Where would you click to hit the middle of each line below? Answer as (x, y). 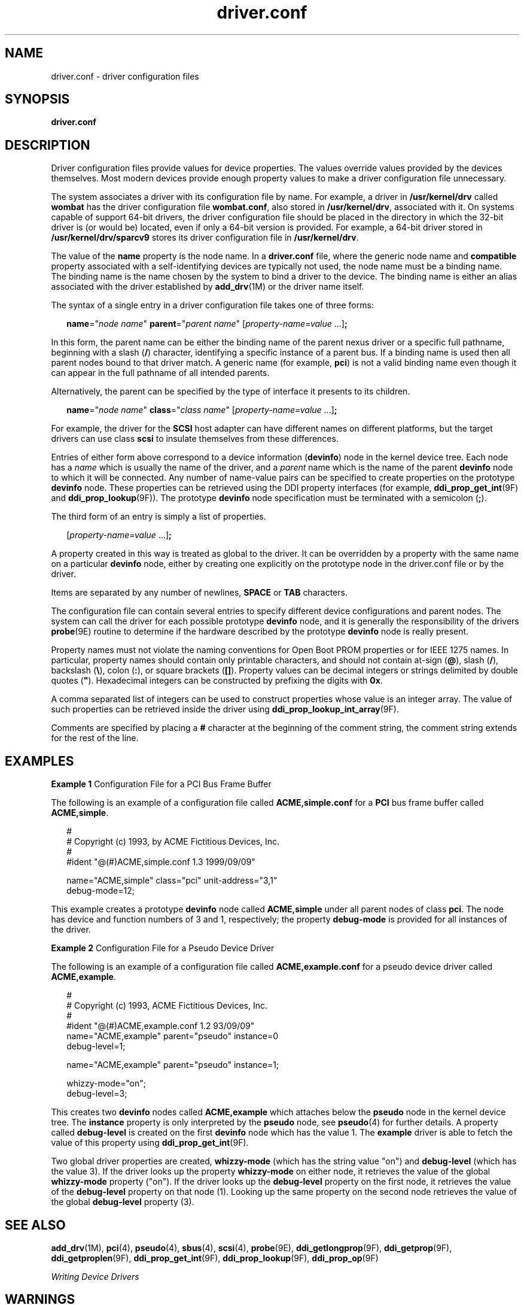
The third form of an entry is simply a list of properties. (159, 517)
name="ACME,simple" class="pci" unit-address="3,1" (172, 881)
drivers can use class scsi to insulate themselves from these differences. (195, 439)
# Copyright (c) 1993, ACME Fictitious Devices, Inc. (167, 1006)
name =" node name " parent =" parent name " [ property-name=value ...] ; (207, 324)
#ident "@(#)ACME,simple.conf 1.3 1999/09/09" (161, 862)
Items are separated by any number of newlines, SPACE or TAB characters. (199, 593)
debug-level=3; (97, 1094)
